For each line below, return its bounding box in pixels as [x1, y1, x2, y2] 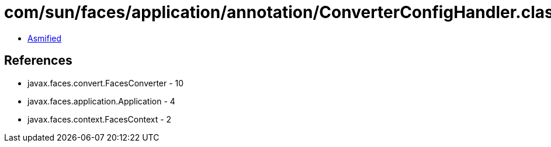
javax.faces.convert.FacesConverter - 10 [27, 78, 184, 88]
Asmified [27, 33, 62, 43]
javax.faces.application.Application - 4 [27, 96, 175, 106]
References [4, 53, 72, 68]
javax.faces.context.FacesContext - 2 [27, 114, 172, 124]
